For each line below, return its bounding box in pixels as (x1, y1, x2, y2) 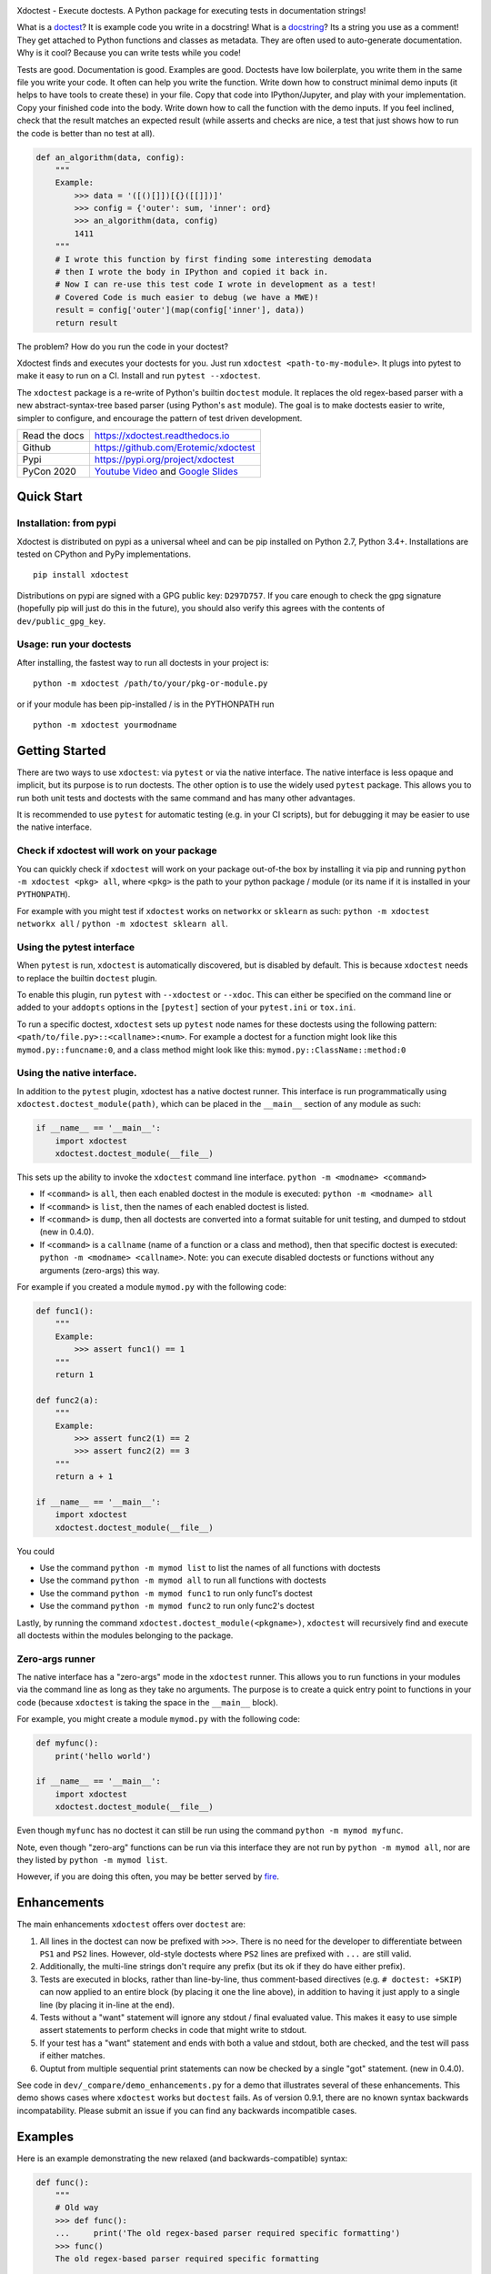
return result (55, 317, 118, 327)
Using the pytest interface (16, 941, 135, 953)
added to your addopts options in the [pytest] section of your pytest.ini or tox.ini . (16, 1001, 356, 1013)
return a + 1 (55, 1472, 114, 1482)
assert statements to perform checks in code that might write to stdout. (39, 2025, 307, 2036)
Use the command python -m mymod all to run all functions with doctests (39, 1575, 326, 1586)
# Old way (55, 2202, 99, 2213)
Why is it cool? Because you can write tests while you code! (16, 47, 241, 58)
